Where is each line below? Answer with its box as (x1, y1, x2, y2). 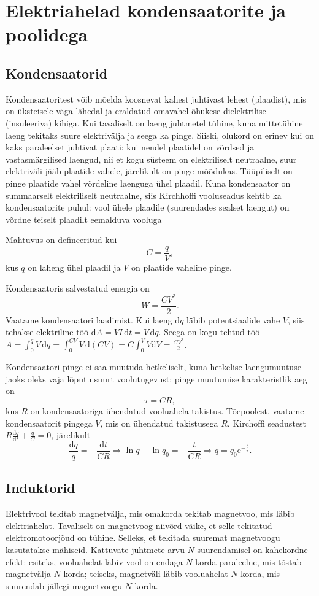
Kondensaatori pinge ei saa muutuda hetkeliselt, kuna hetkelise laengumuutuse (6, 360, 301, 373)
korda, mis (240, 567, 280, 580)
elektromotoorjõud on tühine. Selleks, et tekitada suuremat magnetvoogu (6, 531, 280, 544)
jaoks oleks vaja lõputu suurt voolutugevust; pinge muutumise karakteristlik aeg (6, 372, 307, 385)
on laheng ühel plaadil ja (28, 260, 121, 273)
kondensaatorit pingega (6, 416, 93, 429)
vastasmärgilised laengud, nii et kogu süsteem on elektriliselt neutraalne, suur (6, 152, 297, 165)
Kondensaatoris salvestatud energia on (6, 281, 150, 294)
